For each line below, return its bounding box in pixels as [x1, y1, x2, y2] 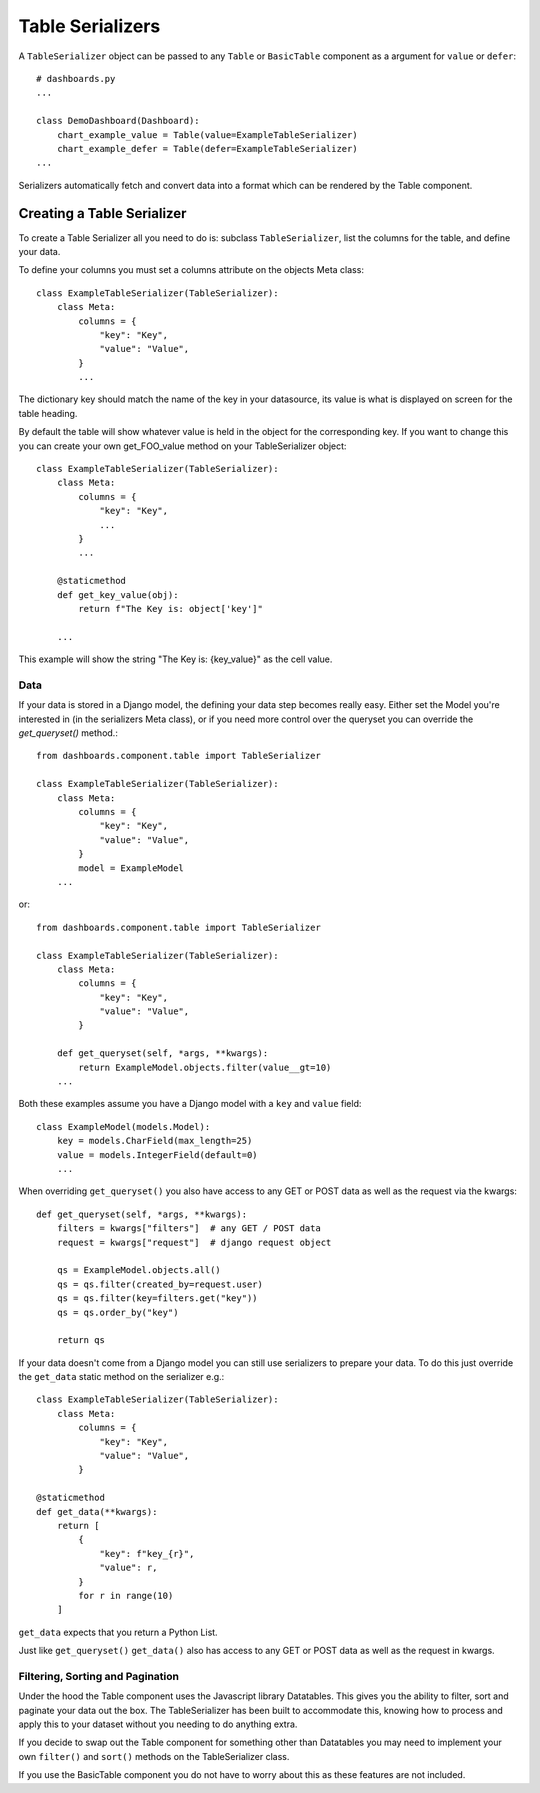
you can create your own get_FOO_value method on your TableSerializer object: [18, 440, 347, 452]
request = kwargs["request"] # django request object [56, 1236, 332, 1248]
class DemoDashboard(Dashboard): [36, 115, 200, 127]
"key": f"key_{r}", [99, 1548, 195, 1559]
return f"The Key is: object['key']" [78, 603, 264, 614]
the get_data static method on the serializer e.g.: [18, 1371, 225, 1383]
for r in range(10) [78, 1590, 174, 1601]
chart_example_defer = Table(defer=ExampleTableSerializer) [56, 143, 359, 154]
